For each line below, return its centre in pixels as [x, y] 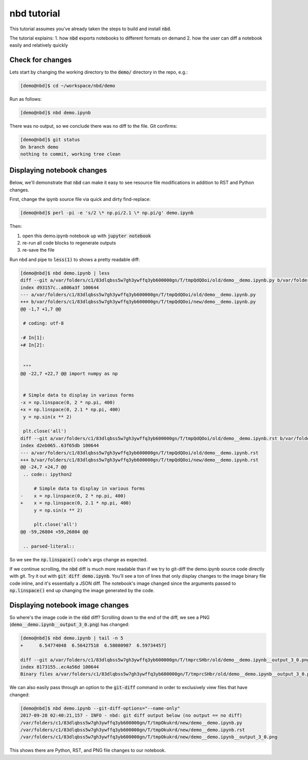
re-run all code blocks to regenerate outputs [69, 243]
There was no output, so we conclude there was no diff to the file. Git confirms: [93, 126]
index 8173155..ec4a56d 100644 [60, 667]
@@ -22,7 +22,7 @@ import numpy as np [69, 374]
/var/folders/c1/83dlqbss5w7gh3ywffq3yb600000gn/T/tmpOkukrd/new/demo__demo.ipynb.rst [133, 730]
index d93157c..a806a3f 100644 [60, 287]
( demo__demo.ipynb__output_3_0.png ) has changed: [70, 624]
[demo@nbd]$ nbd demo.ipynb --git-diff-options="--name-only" [100, 708]
